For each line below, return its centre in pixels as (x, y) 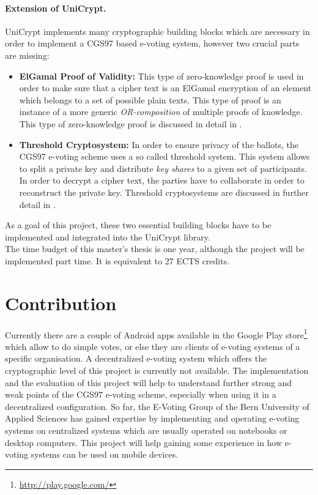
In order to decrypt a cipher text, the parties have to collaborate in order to (162, 180)
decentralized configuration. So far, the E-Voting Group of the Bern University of (157, 406)
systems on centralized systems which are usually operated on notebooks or (146, 430)
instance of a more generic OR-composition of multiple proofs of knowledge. (161, 112)
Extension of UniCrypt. (56, 8)
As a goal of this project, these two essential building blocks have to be (138, 225)
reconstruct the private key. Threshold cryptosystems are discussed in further (164, 192)
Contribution (61, 303)
